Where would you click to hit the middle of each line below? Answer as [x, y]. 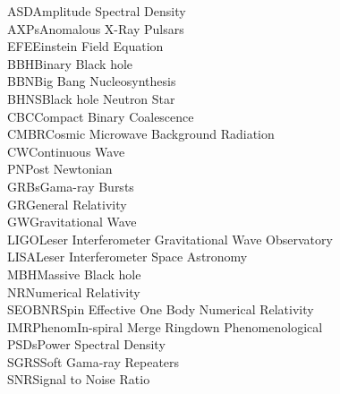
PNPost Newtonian [60, 169]
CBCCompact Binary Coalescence [101, 116]
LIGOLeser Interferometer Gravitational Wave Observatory [170, 239]
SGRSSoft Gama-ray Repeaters [93, 361]
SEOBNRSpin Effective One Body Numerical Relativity [161, 309]
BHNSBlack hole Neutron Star [91, 98]
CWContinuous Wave [66, 151]
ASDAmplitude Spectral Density [97, 11]
